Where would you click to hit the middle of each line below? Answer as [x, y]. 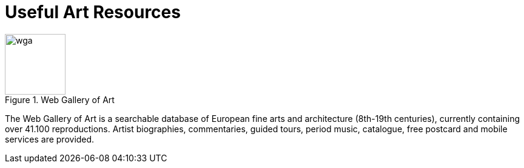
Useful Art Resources [93, 12]
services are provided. [50, 139]
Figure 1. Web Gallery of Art [60, 99]
